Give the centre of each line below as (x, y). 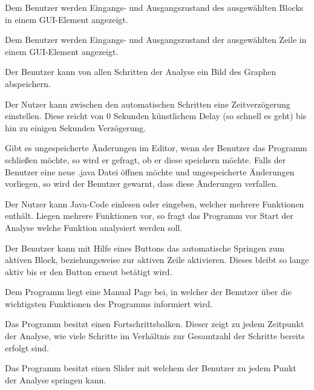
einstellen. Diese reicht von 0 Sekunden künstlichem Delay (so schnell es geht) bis (156, 116)
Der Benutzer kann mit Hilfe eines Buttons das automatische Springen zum (145, 248)
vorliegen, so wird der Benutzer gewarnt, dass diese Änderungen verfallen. (142, 184)
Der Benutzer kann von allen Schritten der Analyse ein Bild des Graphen (141, 72)
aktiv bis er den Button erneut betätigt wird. (89, 271)
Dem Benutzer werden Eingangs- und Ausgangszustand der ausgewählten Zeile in (156, 40)
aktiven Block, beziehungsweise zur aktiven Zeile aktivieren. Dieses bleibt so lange (157, 260)
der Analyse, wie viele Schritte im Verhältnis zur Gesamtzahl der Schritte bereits (155, 336)
